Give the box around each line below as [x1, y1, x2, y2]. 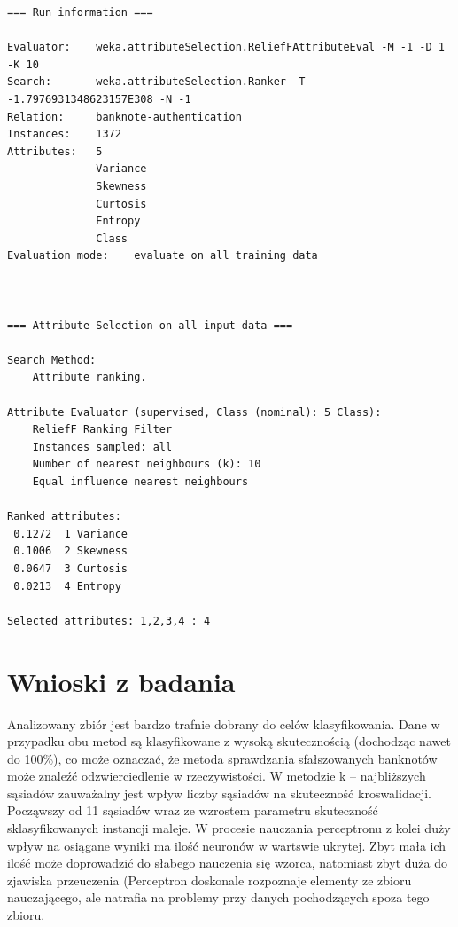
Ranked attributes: [7, 510, 121, 523]
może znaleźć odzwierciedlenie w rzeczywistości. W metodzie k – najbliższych [7, 766, 426, 785]
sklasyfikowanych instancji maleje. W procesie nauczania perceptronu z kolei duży [7, 819, 451, 837]
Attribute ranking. [32, 371, 147, 384]
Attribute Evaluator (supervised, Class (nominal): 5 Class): [7, 405, 382, 419]
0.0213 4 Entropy [13, 579, 121, 593]
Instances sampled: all [32, 440, 173, 453]
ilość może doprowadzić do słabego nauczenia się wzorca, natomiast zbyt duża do [7, 853, 447, 872]
